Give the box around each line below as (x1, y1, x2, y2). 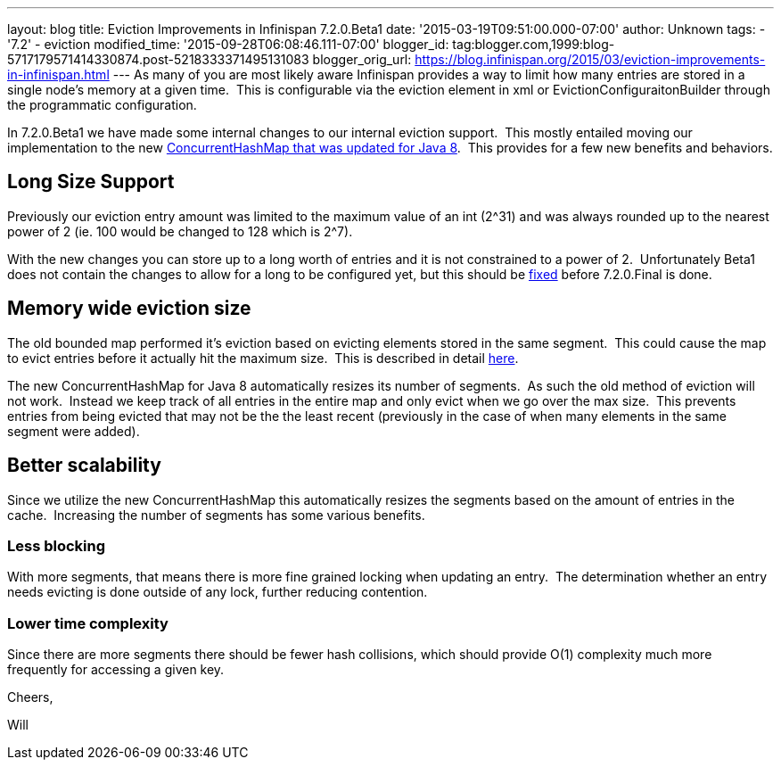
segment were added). (7, 423, 140, 439)
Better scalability (7, 454, 161, 477)
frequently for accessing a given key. (7, 662, 225, 678)
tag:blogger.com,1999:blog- (452, 37, 615, 52)
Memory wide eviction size (7, 297, 251, 320)
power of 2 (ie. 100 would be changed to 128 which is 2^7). (7, 223, 353, 239)
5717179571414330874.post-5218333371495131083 (7, 52, 309, 67)
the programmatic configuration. (7, 97, 197, 112)
